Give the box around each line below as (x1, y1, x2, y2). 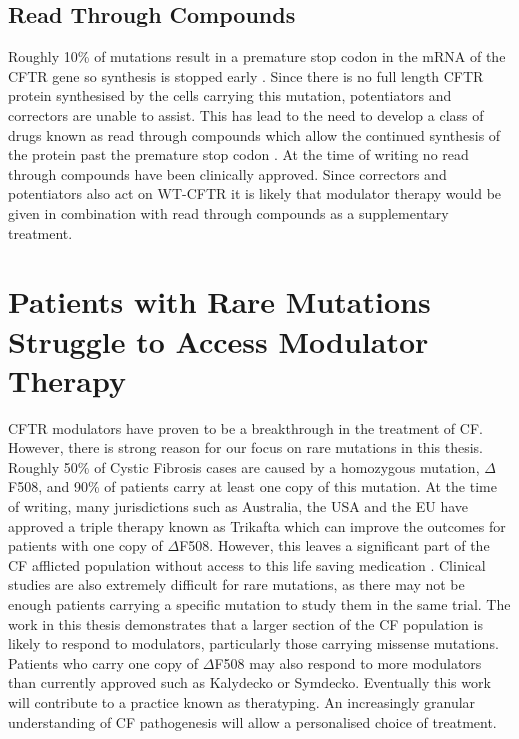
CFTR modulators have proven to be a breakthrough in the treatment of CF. (8, 417, 483, 438)
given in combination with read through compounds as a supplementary (8, 202, 449, 223)
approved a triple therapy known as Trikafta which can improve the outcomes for (8, 515, 506, 536)
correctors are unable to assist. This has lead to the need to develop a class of (8, 104, 484, 125)
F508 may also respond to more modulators (214, 652, 482, 673)
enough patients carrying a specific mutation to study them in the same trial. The (8, 593, 511, 614)
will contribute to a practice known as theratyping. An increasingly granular (8, 691, 476, 712)
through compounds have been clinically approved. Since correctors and (8, 163, 447, 184)
